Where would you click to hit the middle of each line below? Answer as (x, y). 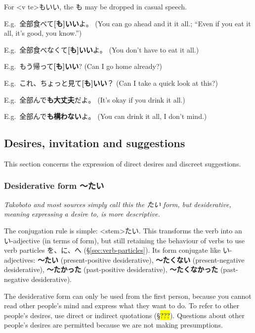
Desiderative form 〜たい (54, 186)
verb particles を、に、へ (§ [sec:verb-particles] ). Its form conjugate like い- (118, 250)
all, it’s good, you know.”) (43, 33)
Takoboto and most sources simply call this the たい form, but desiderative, (118, 204)
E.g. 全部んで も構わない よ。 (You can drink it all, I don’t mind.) (106, 116)
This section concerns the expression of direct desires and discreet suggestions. (123, 163)
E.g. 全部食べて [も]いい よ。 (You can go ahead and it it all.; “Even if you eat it (127, 23)
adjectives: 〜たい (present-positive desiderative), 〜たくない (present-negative (124, 259)
